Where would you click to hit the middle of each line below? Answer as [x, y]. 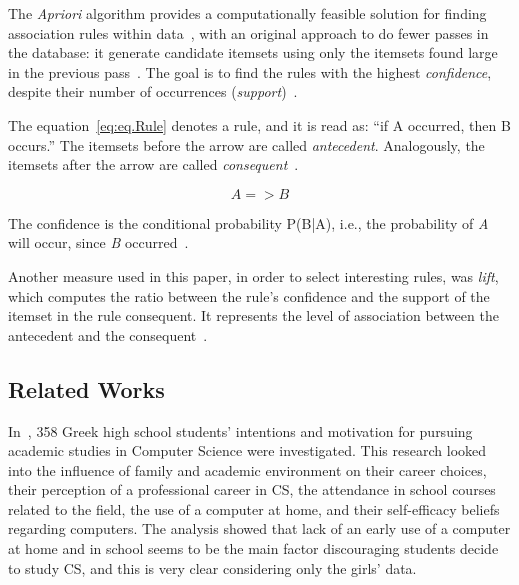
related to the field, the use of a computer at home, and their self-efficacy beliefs [254, 508]
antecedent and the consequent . [108, 334]
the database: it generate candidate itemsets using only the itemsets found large [253, 52]
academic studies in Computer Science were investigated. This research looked [247, 450]
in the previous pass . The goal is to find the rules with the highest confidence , [250, 71]
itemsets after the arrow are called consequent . [153, 164]
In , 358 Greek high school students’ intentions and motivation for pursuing [240, 430]
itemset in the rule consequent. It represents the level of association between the [253, 315]
